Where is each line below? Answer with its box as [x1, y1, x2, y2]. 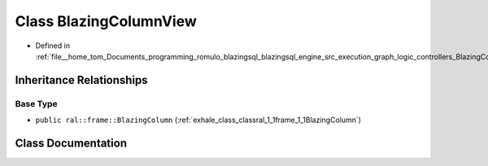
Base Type [15, 98, 58, 109]
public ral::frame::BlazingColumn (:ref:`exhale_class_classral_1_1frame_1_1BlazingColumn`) [35, 115, 362, 125]
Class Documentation [15, 136, 128, 150]
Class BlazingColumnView [15, 12, 197, 30]
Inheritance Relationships [15, 73, 148, 87]
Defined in [35, 41, 71, 50]
